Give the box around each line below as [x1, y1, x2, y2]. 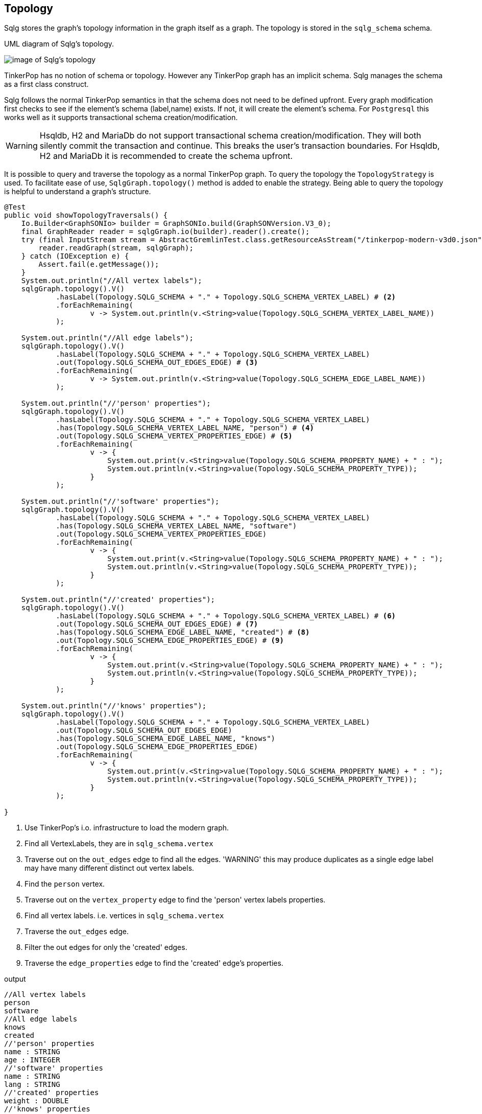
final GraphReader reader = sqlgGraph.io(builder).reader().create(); [21, 227, 310, 236]
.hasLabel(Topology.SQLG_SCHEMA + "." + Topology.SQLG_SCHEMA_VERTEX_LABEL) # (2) [56, 293, 396, 301]
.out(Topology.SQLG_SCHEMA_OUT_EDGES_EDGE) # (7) [56, 620, 258, 629]
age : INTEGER [4, 1056, 60, 1064]
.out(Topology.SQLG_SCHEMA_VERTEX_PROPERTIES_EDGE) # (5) [56, 432, 293, 440]
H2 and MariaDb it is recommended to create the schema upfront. [39, 151, 293, 161]
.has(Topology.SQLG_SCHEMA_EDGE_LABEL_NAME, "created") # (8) [56, 628, 310, 637]
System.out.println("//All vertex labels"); [21, 276, 202, 285]
